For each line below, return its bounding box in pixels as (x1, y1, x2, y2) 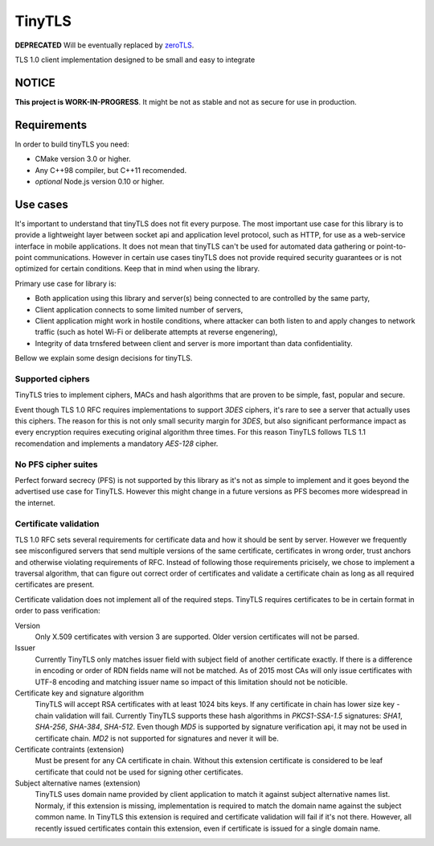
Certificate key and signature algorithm (14, 688, 145, 698)
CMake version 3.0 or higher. (35, 154, 132, 164)
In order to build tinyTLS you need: (14, 139, 129, 149)
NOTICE (14, 76, 55, 89)
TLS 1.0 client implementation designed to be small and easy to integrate (14, 55, 256, 64)
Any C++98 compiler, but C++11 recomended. (35, 165, 187, 175)
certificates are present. (14, 580, 95, 589)
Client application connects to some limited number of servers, (35, 304, 244, 314)
